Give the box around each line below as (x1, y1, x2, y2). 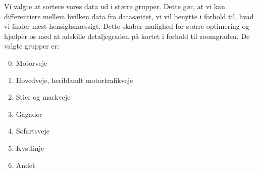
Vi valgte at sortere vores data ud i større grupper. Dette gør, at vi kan (4, 1, 225, 11)
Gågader (16, 108, 42, 119)
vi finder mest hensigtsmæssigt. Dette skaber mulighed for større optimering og (4, 21, 249, 31)
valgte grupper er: (4, 40, 60, 51)
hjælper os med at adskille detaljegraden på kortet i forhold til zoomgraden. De (4, 30, 250, 41)
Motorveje (16, 57, 47, 68)
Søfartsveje (16, 125, 50, 136)
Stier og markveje (16, 92, 71, 102)
